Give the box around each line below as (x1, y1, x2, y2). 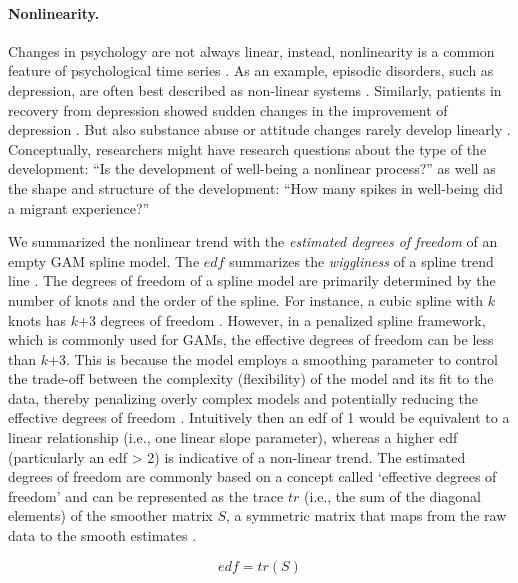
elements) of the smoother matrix (8, 505, 213, 526)
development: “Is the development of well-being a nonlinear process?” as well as (8, 158, 496, 179)
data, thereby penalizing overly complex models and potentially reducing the (8, 387, 479, 408)
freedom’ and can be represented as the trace (8, 485, 284, 506)
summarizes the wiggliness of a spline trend (229, 250, 494, 271)
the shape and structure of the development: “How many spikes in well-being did (8, 177, 504, 198)
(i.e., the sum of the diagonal (303, 485, 481, 506)
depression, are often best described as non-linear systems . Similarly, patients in (8, 79, 502, 100)
